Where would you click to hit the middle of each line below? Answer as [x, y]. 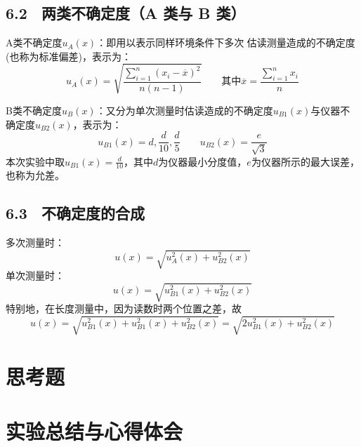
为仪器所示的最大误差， [305, 161]
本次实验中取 [35, 161]
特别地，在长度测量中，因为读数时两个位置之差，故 [124, 308]
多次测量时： [35, 242]
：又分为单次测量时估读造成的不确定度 [184, 110]
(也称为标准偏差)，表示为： [68, 56]
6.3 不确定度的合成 [75, 213]
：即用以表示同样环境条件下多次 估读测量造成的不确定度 [226, 42]
